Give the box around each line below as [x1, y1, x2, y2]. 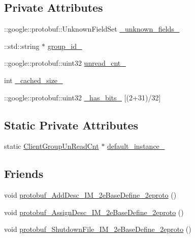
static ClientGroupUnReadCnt [4, 141, 99, 151]
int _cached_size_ [4, 74, 63, 85]
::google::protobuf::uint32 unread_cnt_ [4, 58, 126, 68]
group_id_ [47, 40, 82, 51]
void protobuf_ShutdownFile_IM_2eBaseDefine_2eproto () [4, 224, 191, 234]
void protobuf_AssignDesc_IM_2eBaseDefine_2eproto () [4, 206, 184, 217]
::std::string [4, 40, 40, 51]
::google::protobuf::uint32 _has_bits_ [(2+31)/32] [4, 92, 161, 102]
